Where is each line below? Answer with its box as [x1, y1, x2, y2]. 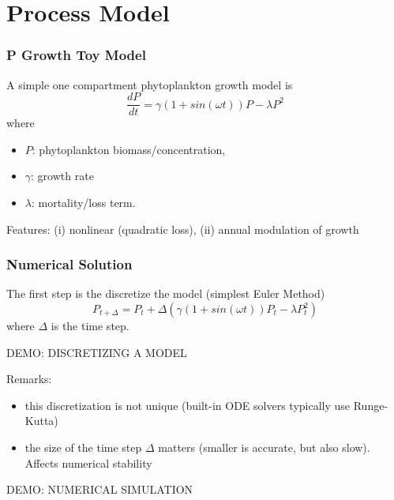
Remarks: [6, 370, 52, 387]
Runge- [353, 397, 388, 413]
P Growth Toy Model [6, 45, 146, 65]
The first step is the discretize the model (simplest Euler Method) [6, 285, 325, 302]
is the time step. [51, 318, 129, 334]
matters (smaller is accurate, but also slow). [158, 439, 370, 455]
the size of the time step [24, 439, 142, 455]
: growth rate [31, 167, 94, 184]
